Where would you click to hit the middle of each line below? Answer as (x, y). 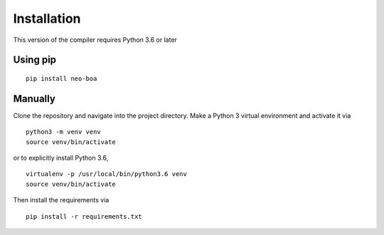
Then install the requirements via (61, 200)
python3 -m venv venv (63, 132)
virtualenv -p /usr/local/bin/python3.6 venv (107, 174)
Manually (34, 98)
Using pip (35, 60)
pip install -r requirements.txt (84, 216)
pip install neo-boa (62, 78)
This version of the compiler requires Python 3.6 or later (95, 40)
